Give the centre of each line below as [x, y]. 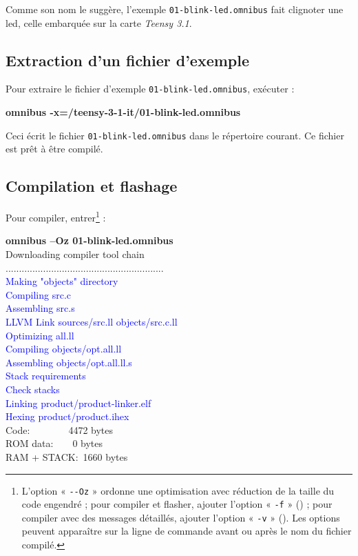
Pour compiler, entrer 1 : [56, 216]
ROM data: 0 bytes [54, 443]
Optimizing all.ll [40, 335]
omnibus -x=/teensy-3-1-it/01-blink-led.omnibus [123, 112]
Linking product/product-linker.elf [78, 403]
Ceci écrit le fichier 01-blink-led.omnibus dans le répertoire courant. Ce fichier [175, 135]
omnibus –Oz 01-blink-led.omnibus [89, 240]
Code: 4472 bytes [60, 429]
